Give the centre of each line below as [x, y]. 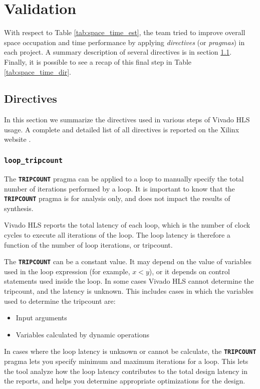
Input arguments [41, 318]
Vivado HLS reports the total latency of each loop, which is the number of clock [127, 225]
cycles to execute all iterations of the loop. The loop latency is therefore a [117, 234]
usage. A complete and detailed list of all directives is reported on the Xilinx [122, 129]
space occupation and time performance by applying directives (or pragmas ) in [124, 42]
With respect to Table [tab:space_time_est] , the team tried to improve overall [125, 32]
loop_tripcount [34, 160]
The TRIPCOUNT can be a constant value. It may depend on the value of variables [128, 261]
